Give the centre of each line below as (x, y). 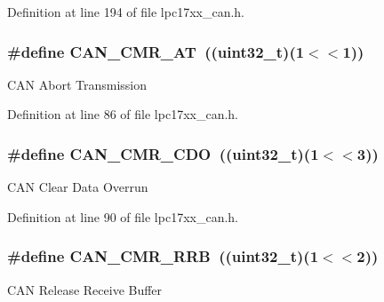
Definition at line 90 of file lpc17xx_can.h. (123, 216)
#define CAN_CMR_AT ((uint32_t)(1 (156, 51)
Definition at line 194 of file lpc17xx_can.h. (126, 12)
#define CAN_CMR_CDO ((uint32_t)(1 (163, 153)
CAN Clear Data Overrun (78, 187)
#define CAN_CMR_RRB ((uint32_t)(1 (163, 256)
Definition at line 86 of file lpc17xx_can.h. (123, 114)
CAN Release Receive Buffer (85, 289)
